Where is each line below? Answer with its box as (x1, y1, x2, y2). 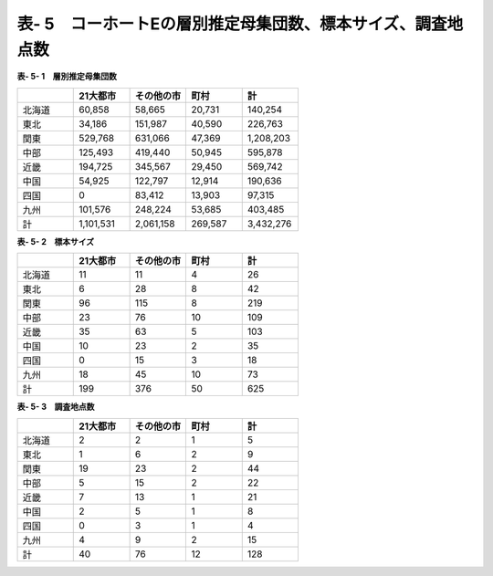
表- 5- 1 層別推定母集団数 (16, 71, 118, 82)
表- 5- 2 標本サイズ (16, 236, 95, 246)
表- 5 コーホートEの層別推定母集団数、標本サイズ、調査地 (16, 14, 464, 34)
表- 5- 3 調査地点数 (16, 402, 95, 413)
